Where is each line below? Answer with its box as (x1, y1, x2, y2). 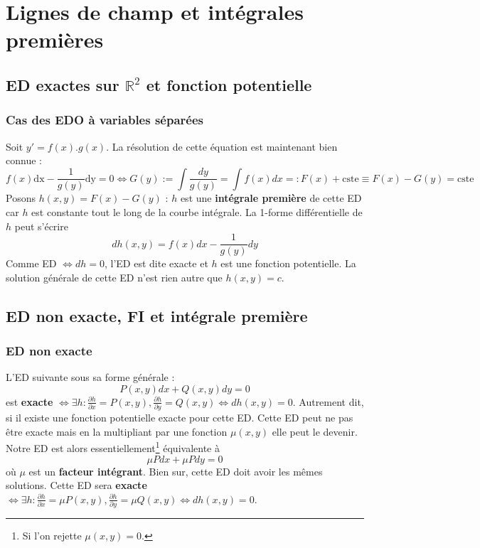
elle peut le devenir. (272, 424, 358, 439)
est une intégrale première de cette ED (180, 190, 362, 205)
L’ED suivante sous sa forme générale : (6, 370, 175, 385)
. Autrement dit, (292, 394, 364, 409)
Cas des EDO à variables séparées (6, 111, 204, 129)
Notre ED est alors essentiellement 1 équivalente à (6, 439, 220, 456)
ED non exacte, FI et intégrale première (6, 304, 308, 326)
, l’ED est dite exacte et (104, 256, 208, 271)
